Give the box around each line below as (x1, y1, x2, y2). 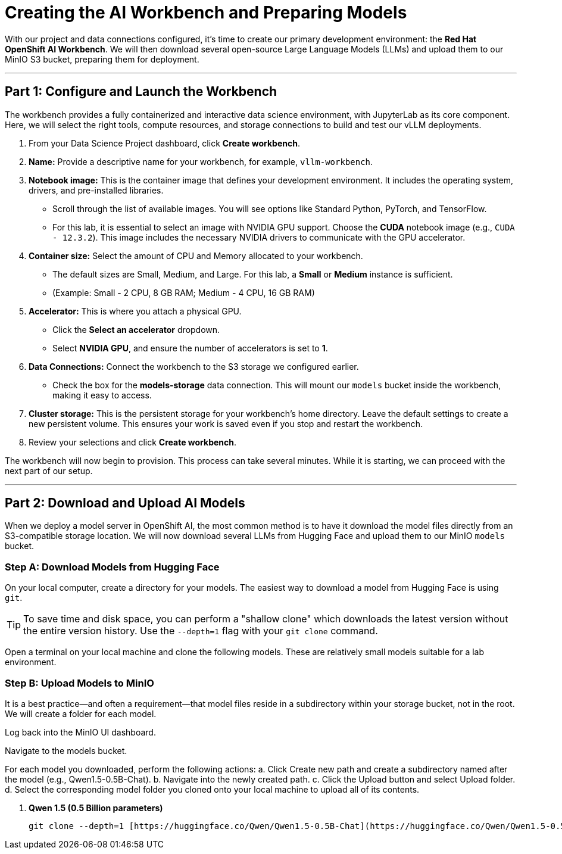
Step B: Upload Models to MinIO (5, 677, 154, 689)
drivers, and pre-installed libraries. (29, 185, 164, 195)
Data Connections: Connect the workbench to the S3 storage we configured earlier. (29, 361, 359, 372)
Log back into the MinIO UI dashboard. (5, 727, 156, 737)
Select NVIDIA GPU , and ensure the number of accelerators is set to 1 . (52, 342, 328, 353)
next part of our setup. (5, 465, 93, 476)
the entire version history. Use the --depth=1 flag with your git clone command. (23, 625, 378, 637)
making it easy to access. (52, 389, 152, 400)
